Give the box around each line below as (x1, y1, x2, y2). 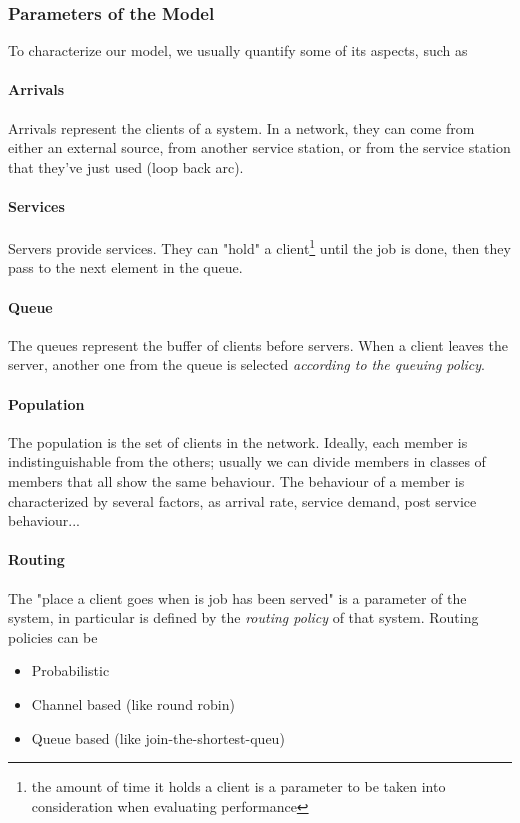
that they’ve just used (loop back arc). (8, 156, 244, 177)
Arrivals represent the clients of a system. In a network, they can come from (8, 117, 475, 138)
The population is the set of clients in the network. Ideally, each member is (8, 431, 468, 452)
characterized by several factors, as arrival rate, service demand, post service (8, 490, 477, 511)
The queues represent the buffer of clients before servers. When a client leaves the (8, 334, 508, 355)
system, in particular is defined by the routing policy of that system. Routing (8, 607, 479, 628)
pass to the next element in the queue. (8, 257, 243, 278)
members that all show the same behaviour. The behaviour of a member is (8, 471, 465, 491)
